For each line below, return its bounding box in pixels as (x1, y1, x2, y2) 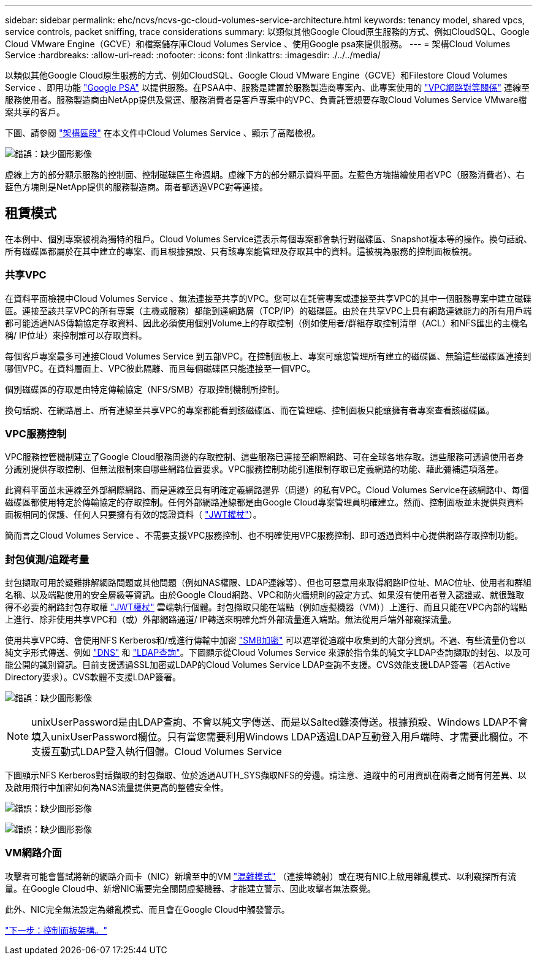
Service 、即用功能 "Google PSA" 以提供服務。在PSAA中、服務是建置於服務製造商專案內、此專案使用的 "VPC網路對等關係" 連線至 (5, 82, 530, 93)
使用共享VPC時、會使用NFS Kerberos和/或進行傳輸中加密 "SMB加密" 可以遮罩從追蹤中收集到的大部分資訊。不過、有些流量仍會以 (5, 635, 526, 646)
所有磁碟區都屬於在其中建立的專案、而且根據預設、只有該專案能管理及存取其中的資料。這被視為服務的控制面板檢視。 (5, 245, 477, 256)
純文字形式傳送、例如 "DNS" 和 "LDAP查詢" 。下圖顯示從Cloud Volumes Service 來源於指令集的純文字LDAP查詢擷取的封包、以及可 (5, 647, 531, 658)
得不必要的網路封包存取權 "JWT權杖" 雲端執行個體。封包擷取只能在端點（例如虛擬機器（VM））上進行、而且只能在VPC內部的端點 (5, 602, 527, 613)
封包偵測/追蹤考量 (5, 553, 89, 566)
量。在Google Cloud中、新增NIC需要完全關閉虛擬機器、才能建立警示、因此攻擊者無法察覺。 (5, 883, 376, 894)
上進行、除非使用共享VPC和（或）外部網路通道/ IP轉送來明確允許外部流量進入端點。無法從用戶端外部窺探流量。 (5, 614, 457, 625)
